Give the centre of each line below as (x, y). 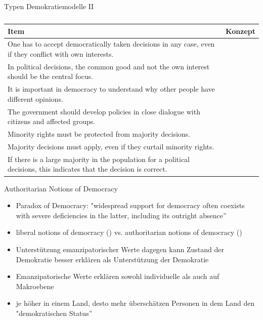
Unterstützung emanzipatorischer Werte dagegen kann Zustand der (120, 249)
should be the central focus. (50, 76)
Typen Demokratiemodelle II (49, 6)
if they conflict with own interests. (61, 54)
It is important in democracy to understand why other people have (111, 89)
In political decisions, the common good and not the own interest (109, 66)
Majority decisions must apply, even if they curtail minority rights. (111, 147)
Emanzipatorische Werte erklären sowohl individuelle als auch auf (118, 276)
